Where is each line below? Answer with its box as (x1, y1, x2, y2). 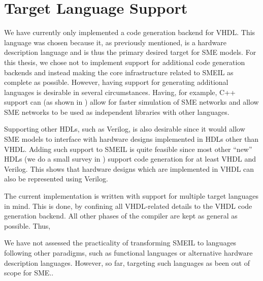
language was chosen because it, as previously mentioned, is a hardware (4, 37, 227, 47)
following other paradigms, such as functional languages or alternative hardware (4, 247, 253, 258)
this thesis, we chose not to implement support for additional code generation (4, 56, 245, 67)
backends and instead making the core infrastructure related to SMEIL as (4, 67, 234, 77)
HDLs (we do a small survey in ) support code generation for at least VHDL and (4, 153, 256, 164)
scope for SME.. (4, 267, 54, 278)
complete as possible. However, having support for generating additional (4, 77, 228, 87)
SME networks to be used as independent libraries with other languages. (4, 106, 229, 117)
